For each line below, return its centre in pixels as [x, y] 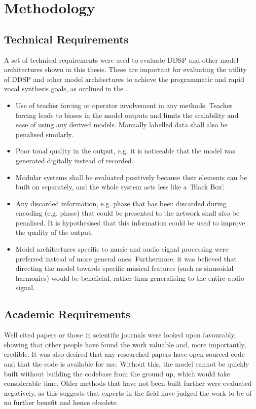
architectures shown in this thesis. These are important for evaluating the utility [126, 69]
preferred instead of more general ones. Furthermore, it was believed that [126, 258]
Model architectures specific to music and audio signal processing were [122, 249]
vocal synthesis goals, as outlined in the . [66, 89]
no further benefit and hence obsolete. [61, 402]
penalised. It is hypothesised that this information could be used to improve [130, 222]
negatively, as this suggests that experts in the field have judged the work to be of [128, 392]
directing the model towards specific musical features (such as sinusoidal [125, 268]
